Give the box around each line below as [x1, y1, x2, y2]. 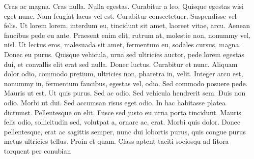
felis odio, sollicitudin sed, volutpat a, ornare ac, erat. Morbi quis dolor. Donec [4, 117, 241, 127]
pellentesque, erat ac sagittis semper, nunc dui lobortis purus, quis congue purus [4, 126, 246, 136]
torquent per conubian [4, 145, 71, 156]
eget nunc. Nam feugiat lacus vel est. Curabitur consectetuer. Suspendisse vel [4, 10, 237, 21]
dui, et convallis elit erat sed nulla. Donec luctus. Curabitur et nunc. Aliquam [4, 59, 238, 69]
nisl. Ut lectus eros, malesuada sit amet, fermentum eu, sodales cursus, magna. [4, 39, 241, 50]
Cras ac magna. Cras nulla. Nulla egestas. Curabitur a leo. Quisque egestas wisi [4, 1, 244, 11]
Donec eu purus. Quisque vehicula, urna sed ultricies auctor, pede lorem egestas [4, 49, 244, 59]
